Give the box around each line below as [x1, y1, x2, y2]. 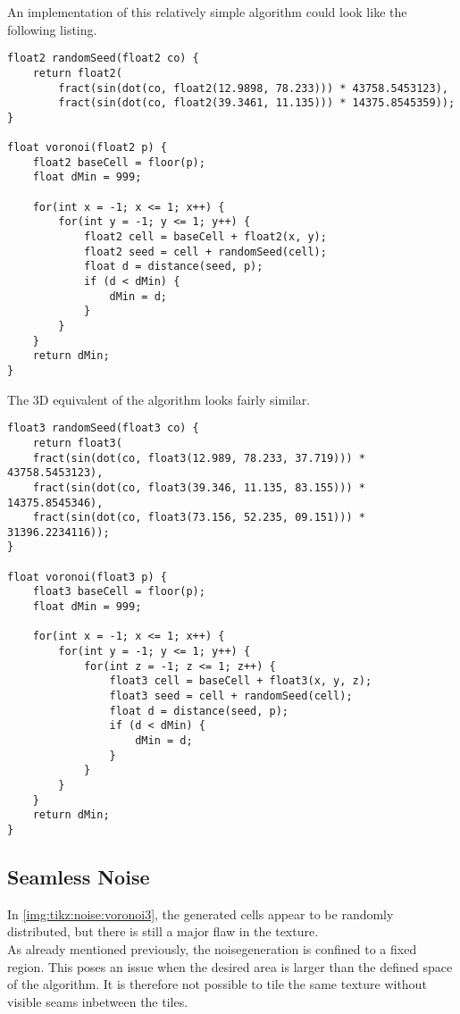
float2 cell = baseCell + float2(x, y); [83, 230, 327, 244]
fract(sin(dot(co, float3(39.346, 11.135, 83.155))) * [32, 481, 365, 494]
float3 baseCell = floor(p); [32, 585, 205, 599]
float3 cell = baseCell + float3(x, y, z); [109, 675, 372, 688]
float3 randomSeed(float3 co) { [7, 422, 199, 435]
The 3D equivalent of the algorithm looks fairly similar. [7, 390, 311, 408]
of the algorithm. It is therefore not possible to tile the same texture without [7, 975, 427, 993]
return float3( [32, 436, 122, 449]
